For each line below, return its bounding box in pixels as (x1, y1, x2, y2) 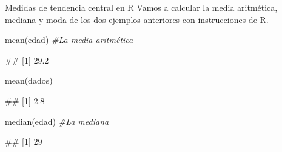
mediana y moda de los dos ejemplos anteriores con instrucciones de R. (5, 13, 269, 25)
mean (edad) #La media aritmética (5, 33, 133, 46)
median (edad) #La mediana (5, 114, 109, 127)
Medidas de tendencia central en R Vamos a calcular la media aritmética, (5, 1, 278, 13)
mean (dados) (5, 74, 53, 87)
